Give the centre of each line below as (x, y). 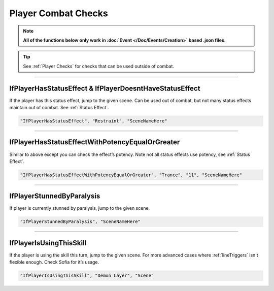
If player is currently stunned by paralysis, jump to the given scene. (80, 208)
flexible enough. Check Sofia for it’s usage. (54, 262)
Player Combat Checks (59, 13)
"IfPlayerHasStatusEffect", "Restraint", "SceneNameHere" (94, 121)
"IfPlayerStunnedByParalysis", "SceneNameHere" (80, 222)
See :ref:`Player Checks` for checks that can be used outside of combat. (99, 66)
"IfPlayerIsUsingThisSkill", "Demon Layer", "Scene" (87, 276)
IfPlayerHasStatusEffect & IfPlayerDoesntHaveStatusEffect (105, 88)
